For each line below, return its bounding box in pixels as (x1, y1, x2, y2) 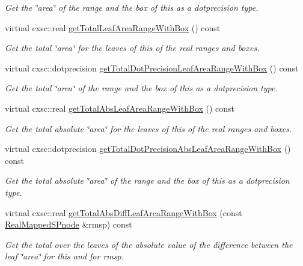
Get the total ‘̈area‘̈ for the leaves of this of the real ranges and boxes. (5, 41, 260, 54)
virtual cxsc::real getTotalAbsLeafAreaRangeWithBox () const (5, 101, 235, 114)
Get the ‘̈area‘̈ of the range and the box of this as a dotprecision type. (5, 1, 259, 13)
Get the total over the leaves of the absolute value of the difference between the (5, 238, 293, 250)
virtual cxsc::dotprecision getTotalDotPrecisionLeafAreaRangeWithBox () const (5, 61, 299, 74)
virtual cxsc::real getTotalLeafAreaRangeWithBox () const (5, 21, 221, 34)
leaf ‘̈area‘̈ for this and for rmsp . (5, 250, 124, 262)
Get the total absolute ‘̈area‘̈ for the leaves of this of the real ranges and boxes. (5, 122, 292, 135)
